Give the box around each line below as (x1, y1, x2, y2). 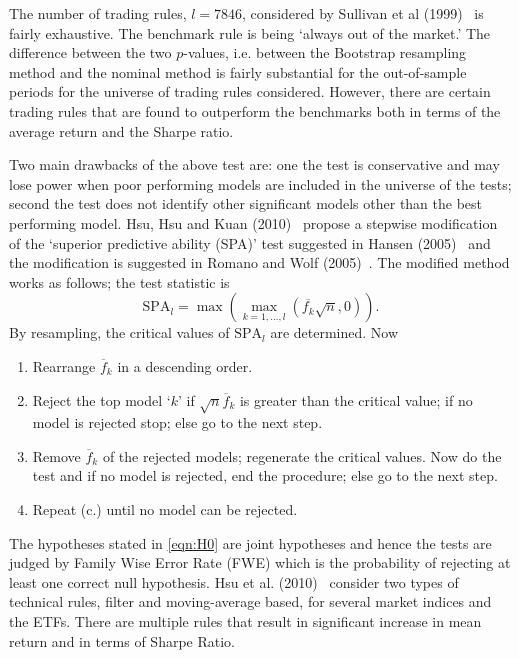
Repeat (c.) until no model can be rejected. (32, 499, 298, 520)
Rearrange (32, 355, 96, 376)
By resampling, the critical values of (9, 322, 230, 343)
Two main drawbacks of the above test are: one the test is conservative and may (9, 154, 500, 175)
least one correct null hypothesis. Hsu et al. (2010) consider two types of (9, 571, 459, 592)
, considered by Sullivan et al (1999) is (242, 3, 484, 23)
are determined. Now (270, 322, 399, 343)
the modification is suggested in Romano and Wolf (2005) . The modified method (9, 252, 510, 273)
